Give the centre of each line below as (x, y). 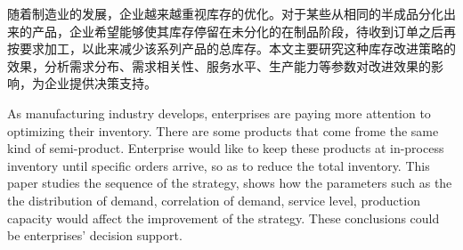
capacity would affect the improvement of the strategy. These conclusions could (223, 218)
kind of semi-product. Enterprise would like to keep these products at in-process (226, 148)
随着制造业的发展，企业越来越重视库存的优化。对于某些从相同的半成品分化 (225, 13)
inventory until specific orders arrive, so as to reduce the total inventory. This (219, 165)
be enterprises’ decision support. (95, 235)
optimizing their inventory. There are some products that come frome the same (223, 130)
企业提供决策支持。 (100, 83)
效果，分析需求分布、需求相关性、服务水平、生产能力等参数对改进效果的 (219, 65)
